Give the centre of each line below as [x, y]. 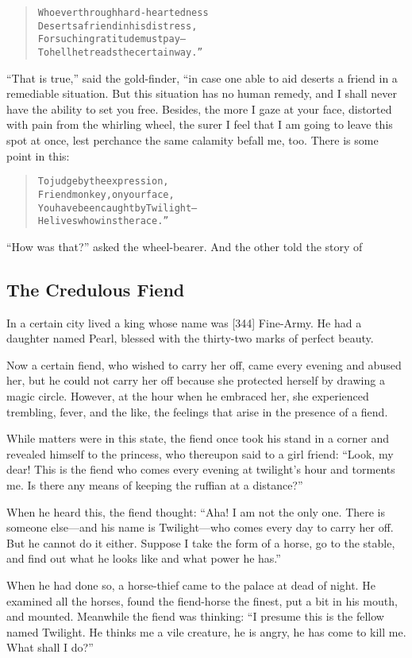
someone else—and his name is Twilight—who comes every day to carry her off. [200, 527]
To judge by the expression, [103, 182]
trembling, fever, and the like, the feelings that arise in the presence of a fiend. [197, 411]
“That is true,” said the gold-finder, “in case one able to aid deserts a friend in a [202, 77]
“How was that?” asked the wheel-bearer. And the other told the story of [185, 246]
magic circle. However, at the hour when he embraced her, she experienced [188, 395]
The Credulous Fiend [96, 289]
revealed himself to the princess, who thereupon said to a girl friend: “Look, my [200, 453]
